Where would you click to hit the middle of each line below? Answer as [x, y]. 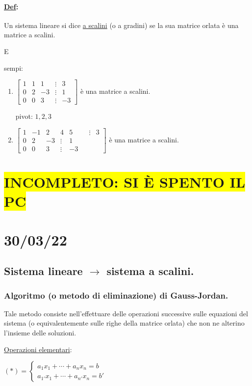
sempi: [13, 68]
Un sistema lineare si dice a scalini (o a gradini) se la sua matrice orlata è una [121, 25]
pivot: [24, 116]
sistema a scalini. [150, 271]
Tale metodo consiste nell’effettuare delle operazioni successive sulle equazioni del [126, 313]
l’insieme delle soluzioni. [40, 333]
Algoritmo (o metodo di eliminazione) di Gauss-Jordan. [116, 295]
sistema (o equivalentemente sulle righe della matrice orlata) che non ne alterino [124, 323]
